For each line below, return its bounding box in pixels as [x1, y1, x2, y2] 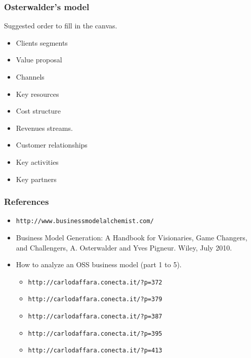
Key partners [16, 173, 57, 184]
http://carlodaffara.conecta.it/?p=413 [28, 347, 162, 354]
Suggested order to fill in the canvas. [4, 20, 117, 31]
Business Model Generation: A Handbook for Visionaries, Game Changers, [16, 232, 247, 243]
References [4, 195, 49, 208]
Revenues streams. [16, 122, 73, 133]
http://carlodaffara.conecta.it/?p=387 [28, 313, 162, 320]
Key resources [16, 88, 59, 99]
